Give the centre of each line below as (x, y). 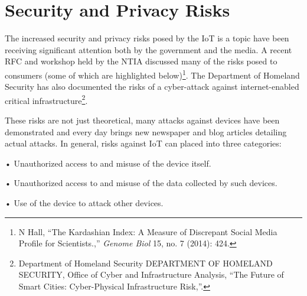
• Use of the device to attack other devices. (84, 202)
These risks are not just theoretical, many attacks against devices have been (142, 120)
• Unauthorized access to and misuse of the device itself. (108, 163)
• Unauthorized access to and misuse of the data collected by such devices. (141, 183)
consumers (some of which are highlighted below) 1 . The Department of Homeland (152, 74)
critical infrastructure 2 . (46, 99)
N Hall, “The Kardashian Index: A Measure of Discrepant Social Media (148, 231)
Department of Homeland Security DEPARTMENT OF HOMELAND (146, 263)
